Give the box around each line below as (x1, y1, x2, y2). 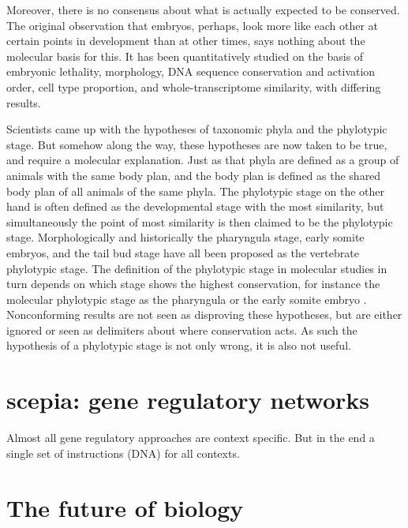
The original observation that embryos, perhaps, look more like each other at (6, 17, 379, 33)
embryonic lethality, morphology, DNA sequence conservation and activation (6, 63, 376, 80)
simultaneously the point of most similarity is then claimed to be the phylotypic (6, 213, 393, 230)
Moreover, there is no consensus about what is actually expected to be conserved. (6, 2, 400, 17)
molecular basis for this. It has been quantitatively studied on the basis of (6, 47, 364, 64)
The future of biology (6, 491, 244, 523)
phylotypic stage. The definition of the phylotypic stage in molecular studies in (6, 260, 387, 276)
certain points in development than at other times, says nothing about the (6, 32, 365, 49)
